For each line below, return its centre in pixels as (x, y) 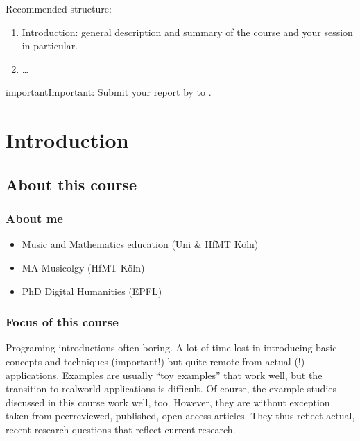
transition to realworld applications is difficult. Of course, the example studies (171, 389)
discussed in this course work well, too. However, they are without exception (168, 402)
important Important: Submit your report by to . (109, 92)
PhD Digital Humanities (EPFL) (92, 291)
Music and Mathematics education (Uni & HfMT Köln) (140, 244)
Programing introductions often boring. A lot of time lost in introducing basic (171, 348)
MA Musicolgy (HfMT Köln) (83, 267)
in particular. (50, 45)
